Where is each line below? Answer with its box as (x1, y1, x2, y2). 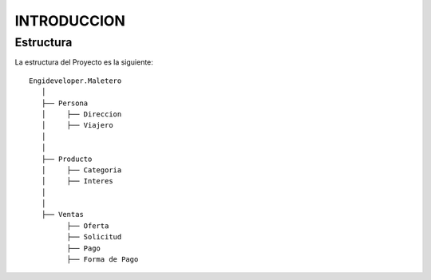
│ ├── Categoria (41, 165, 122, 175)
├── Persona (41, 98, 89, 108)
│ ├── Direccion (41, 109, 122, 119)
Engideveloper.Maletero (29, 76, 122, 85)
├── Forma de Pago (66, 255, 139, 264)
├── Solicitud (66, 232, 122, 242)
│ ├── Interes (41, 176, 113, 186)
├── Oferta (66, 221, 109, 231)
